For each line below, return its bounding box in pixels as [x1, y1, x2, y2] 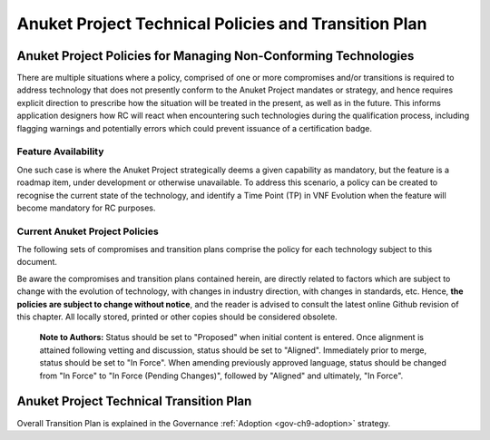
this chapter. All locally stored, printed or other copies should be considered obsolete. [16, 311, 338, 322]
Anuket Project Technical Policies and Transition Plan [16, 14, 427, 34]
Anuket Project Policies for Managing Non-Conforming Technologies [16, 48, 415, 64]
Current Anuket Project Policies [16, 225, 159, 238]
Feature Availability [16, 145, 104, 158]
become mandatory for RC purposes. [16, 202, 156, 213]
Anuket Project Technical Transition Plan [16, 394, 252, 409]
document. [16, 257, 58, 268]
